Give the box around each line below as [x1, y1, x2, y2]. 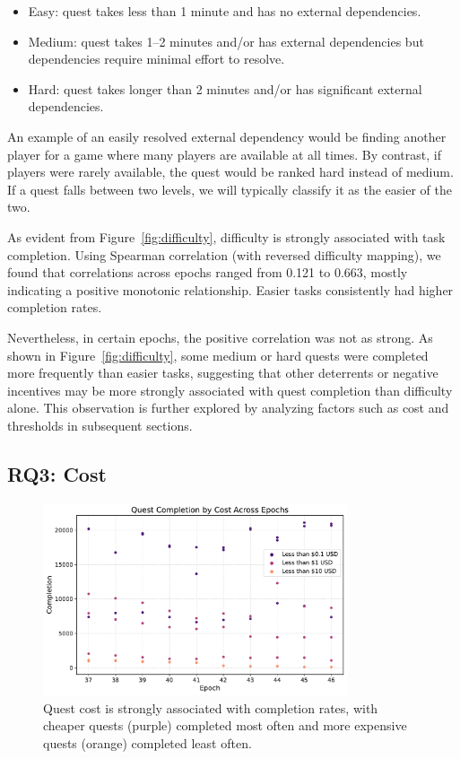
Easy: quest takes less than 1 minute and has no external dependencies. [28, 2, 421, 20]
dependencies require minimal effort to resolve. [28, 49, 285, 68]
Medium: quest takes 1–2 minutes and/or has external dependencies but [28, 31, 424, 50]
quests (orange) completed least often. [43, 733, 252, 752]
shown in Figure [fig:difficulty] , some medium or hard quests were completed [7, 345, 429, 364]
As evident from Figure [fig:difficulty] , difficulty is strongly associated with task [7, 227, 446, 246]
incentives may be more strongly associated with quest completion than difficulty [7, 380, 453, 399]
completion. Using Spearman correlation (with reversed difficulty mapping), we [7, 245, 441, 264]
